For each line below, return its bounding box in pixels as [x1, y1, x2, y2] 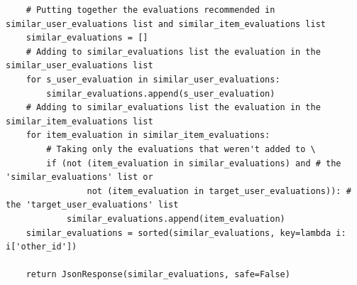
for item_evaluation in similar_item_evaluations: [26, 130, 270, 141]
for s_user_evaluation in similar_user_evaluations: [26, 74, 280, 85]
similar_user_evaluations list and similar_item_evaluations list [6, 18, 326, 29]
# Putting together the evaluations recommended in [26, 5, 275, 15]
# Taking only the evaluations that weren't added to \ [46, 144, 316, 154]
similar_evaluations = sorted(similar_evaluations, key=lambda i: [26, 227, 346, 238]
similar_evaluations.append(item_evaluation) [66, 213, 285, 224]
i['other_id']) [6, 242, 77, 252]
